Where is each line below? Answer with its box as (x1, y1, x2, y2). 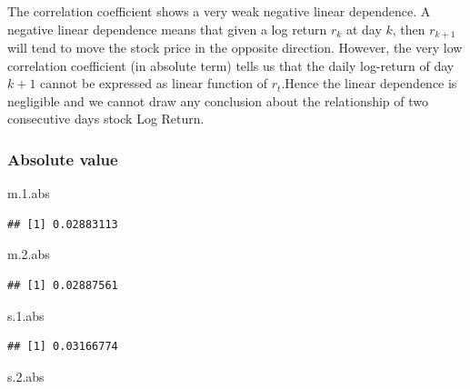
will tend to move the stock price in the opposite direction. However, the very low (7, 38, 463, 57)
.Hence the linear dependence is (281, 74, 457, 93)
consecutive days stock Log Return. (7, 109, 205, 128)
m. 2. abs (7, 244, 50, 264)
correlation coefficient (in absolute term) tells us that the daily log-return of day (7, 55, 455, 75)
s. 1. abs (7, 305, 45, 324)
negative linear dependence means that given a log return (7, 19, 327, 38)
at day (345, 19, 382, 38)
